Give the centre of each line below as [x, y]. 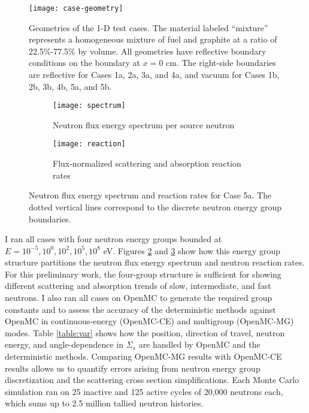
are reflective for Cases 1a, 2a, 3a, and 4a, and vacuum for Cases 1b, [154, 75]
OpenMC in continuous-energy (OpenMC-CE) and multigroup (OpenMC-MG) [149, 321]
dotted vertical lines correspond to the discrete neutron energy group [155, 206]
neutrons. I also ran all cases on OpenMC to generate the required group [139, 298]
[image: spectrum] [89, 106]
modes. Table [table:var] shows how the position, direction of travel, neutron [145, 332]
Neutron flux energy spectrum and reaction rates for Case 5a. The [150, 195]
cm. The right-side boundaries [221, 63]
